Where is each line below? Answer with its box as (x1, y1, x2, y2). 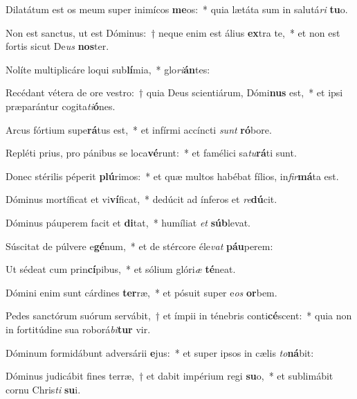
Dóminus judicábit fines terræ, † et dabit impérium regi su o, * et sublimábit (6, 369, 333, 383)
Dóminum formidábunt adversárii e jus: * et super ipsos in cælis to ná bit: (6, 345, 314, 360)
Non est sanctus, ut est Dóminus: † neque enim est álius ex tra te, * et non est (6, 25, 340, 39)
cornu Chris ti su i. (6, 382, 81, 396)
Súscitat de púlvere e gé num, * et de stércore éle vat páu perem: (6, 238, 273, 253)
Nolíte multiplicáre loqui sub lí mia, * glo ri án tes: (6, 62, 210, 76)
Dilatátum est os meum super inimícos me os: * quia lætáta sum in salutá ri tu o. (6, 2, 348, 16)
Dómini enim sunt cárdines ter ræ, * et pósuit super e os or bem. (6, 285, 277, 299)
